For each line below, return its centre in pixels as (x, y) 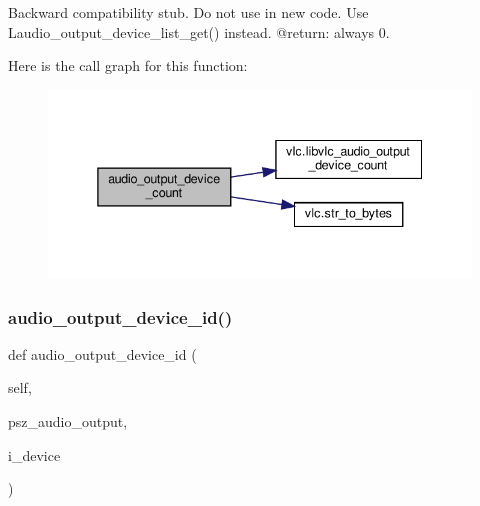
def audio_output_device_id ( (102, 353)
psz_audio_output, (68, 421)
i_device (34, 454)
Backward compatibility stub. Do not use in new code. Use (188, 12)
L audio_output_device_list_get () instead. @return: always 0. (199, 31)
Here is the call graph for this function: (128, 65)
